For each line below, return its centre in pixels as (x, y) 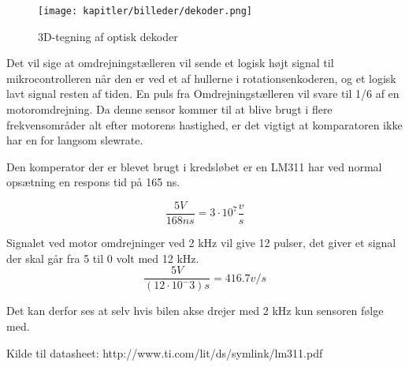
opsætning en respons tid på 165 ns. (93, 182)
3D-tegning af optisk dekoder (108, 36)
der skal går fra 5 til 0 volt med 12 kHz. (103, 258)
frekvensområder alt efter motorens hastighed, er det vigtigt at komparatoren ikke (204, 124)
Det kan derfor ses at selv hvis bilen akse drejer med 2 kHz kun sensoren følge (195, 311)
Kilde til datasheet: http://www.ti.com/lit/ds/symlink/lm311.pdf (165, 352)
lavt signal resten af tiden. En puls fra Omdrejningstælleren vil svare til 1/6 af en (203, 94)
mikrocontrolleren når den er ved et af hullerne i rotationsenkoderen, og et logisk (201, 78)
